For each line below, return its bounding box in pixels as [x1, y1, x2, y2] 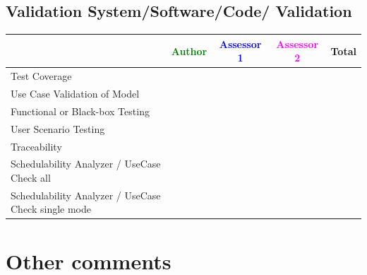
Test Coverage [11, 69, 72, 83]
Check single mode [11, 201, 92, 216]
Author [171, 43, 207, 58]
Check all [11, 170, 51, 185]
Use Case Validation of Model [11, 86, 140, 100]
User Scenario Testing [11, 121, 105, 136]
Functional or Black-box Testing [11, 103, 150, 118]
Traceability [11, 139, 62, 153]
